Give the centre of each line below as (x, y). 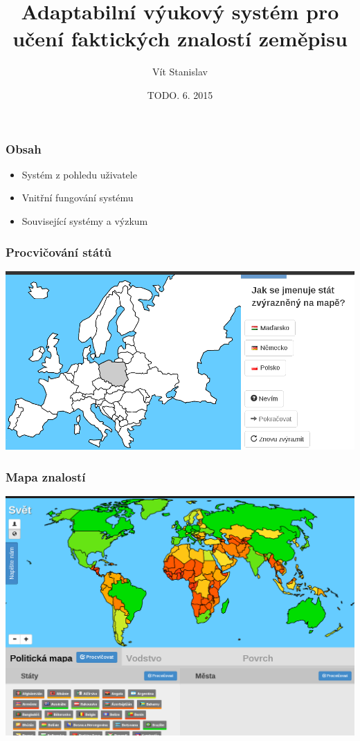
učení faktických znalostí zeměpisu (180, 38)
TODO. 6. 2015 (180, 94)
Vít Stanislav (180, 72)
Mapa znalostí (46, 476)
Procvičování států (58, 251)
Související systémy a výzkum (85, 220)
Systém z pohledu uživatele (79, 174)
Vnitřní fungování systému (78, 198)
